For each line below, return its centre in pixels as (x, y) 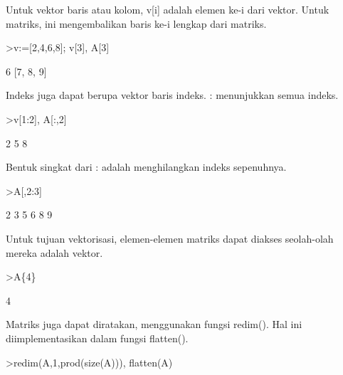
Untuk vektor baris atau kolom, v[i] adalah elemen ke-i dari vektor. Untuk (168, 9)
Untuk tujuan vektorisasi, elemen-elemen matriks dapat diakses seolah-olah (170, 238)
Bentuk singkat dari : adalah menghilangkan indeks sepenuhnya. (146, 167)
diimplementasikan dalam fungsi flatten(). (97, 338)
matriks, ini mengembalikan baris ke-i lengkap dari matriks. (136, 23)
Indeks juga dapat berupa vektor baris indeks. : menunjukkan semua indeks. (172, 95)
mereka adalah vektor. (54, 252)
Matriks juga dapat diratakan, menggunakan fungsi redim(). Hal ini (154, 324)
